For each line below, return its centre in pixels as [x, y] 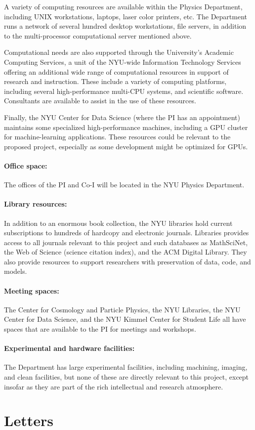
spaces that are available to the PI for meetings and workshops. [100, 329]
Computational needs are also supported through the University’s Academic [119, 52]
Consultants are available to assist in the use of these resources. [100, 101]
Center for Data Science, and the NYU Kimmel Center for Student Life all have [125, 319]
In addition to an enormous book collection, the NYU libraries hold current [118, 223]
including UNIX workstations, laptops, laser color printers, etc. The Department [126, 16]
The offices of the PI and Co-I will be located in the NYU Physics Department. [124, 185]
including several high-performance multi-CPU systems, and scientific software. [124, 91]
